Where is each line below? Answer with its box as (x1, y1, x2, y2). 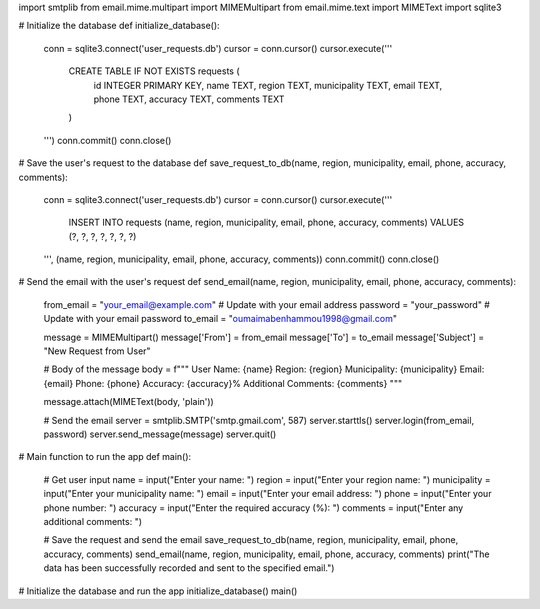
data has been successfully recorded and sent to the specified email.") (43, 562, 335, 574)
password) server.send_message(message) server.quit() (43, 428, 277, 440)
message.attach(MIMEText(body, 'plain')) (43, 396, 214, 408)
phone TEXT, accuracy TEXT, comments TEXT (93, 93, 285, 105)
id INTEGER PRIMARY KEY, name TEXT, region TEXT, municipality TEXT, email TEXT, (93, 79, 443, 91)
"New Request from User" (43, 345, 151, 357)
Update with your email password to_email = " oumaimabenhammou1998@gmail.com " (43, 313, 397, 325)
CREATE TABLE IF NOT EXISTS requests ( (68, 65, 240, 77)
